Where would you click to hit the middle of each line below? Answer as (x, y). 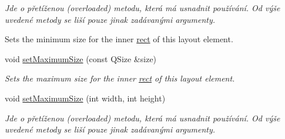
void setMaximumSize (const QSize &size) (81, 58)
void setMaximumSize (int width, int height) (85, 98)
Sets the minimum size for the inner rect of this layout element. (119, 39)
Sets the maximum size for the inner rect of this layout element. (120, 78)
